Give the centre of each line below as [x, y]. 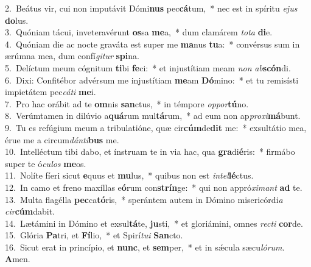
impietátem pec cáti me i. [51, 92]
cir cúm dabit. [30, 211]
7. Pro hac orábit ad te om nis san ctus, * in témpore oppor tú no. [127, 103]
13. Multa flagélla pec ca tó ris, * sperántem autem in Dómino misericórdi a [144, 199]
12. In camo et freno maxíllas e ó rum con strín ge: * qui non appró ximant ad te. [154, 187]
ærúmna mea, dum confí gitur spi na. [72, 56]
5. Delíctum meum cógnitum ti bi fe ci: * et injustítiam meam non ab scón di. [148, 67]
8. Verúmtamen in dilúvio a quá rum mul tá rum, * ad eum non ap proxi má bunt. [153, 116]
